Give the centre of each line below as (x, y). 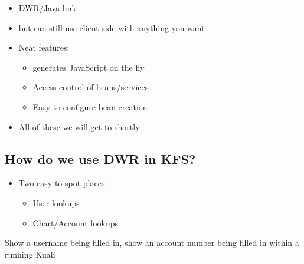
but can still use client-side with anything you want (112, 27)
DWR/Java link (47, 8)
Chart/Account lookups (76, 222)
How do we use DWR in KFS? (100, 158)
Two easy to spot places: (63, 183)
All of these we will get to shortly (79, 126)
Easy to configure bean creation (90, 106)
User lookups (56, 202)
